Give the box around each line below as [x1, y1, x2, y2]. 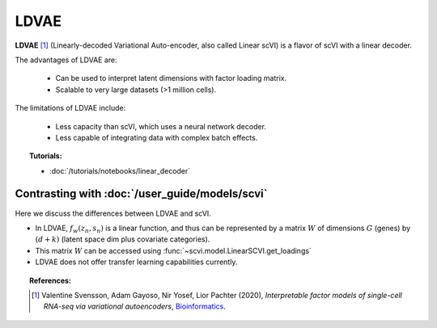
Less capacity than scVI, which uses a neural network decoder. [55, 121, 267, 131]
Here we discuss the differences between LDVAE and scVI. [15, 208, 212, 218]
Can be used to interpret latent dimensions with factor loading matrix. [55, 74, 287, 83]
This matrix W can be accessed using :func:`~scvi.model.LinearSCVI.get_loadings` [35, 246, 312, 255]
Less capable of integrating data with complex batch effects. [55, 132, 258, 142]
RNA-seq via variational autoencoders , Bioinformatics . [43, 301, 226, 311]
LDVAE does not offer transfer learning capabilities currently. [35, 257, 238, 267]
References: [29, 275, 72, 285]
